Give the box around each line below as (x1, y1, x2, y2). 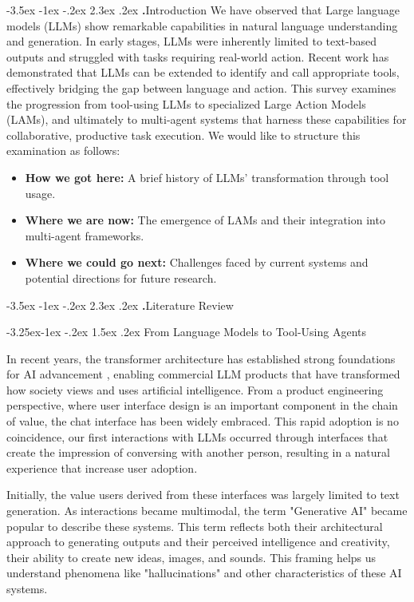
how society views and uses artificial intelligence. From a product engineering (6, 381, 384, 398)
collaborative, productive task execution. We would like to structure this (6, 126, 361, 143)
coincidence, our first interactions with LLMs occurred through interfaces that (6, 428, 388, 445)
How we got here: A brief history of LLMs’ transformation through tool (25, 168, 389, 185)
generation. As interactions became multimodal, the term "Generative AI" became (6, 502, 408, 519)
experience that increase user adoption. (6, 459, 198, 476)
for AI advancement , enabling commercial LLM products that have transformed (6, 366, 400, 382)
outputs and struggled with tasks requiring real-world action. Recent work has (6, 48, 389, 65)
